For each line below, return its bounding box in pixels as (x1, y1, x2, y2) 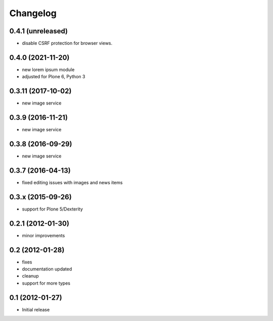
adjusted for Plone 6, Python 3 (22, 74, 85, 80)
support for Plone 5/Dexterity (22, 206, 83, 212)
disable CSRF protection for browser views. (22, 40, 113, 46)
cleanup (22, 273, 39, 279)
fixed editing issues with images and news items (22, 179, 123, 185)
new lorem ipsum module (22, 66, 75, 73)
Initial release (22, 306, 50, 312)
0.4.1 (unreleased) (9, 27, 68, 35)
